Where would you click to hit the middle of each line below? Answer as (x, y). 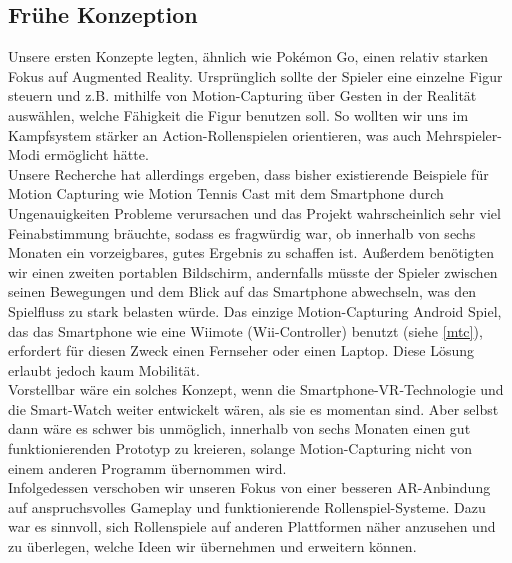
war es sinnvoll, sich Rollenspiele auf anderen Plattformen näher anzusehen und (252, 526)
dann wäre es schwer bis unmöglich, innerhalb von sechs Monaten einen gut (239, 428)
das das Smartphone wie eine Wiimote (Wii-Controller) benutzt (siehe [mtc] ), (245, 330)
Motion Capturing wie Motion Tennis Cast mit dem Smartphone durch (226, 193)
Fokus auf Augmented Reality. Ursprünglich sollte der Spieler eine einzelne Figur (255, 75)
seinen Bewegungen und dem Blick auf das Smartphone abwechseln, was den (242, 291)
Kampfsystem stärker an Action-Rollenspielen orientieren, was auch (215, 134)
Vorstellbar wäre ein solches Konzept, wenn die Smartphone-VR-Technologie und (256, 389)
